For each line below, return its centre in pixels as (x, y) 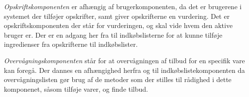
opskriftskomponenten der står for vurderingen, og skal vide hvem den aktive (118, 25)
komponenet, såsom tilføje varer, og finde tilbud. (76, 89)
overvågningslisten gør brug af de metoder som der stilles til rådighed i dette (118, 79)
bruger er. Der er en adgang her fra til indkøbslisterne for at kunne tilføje (113, 35)
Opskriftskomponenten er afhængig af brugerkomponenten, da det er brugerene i (123, 6)
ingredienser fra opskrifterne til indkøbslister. (71, 44)
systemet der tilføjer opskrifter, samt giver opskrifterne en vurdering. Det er (117, 16)
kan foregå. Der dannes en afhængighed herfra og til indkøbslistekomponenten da (124, 70)
